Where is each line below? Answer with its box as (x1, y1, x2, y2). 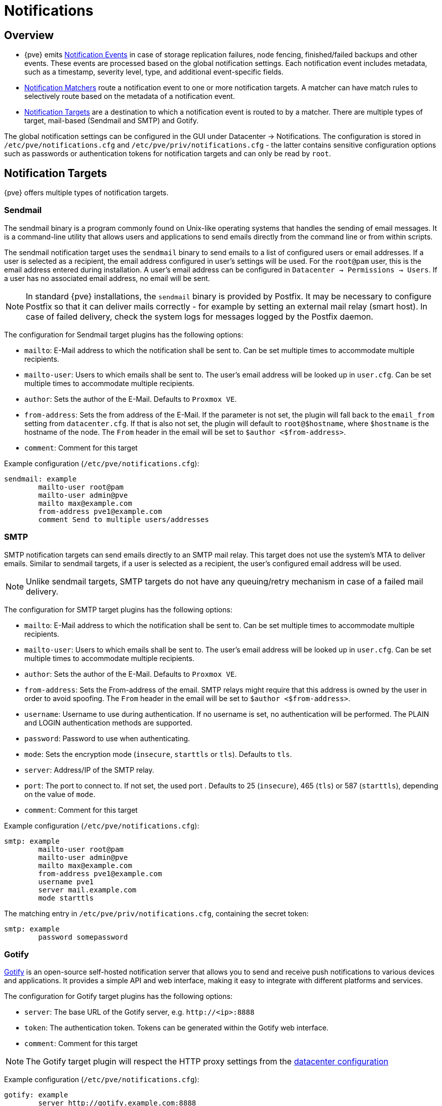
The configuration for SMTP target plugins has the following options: (4, 605, 232, 614)
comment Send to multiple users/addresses (38, 515, 209, 524)
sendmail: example (4, 474, 77, 483)
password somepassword (38, 932, 128, 941)
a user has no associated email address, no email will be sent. (4, 273, 210, 283)
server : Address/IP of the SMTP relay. (24, 765, 154, 774)
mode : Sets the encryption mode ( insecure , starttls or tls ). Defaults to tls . (24, 749, 292, 758)
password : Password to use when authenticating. (24, 734, 190, 743)
